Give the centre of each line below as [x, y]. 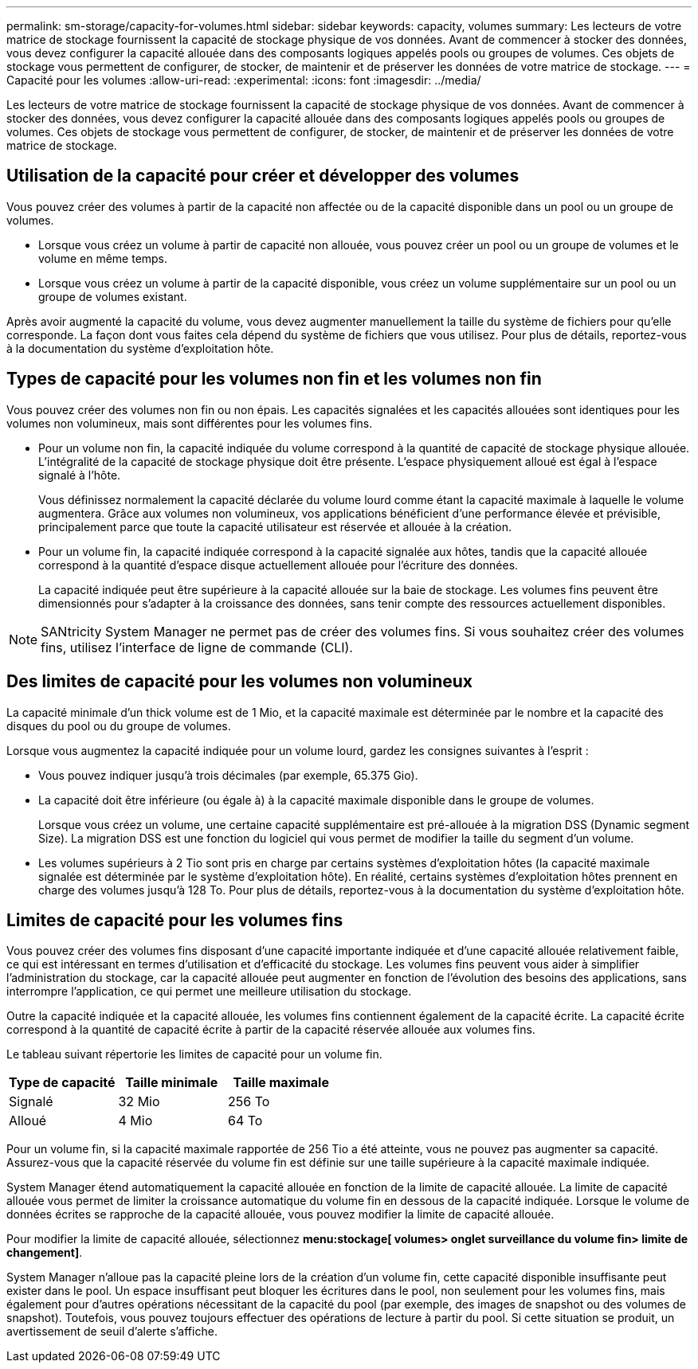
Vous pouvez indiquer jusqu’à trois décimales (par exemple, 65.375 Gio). [228, 775]
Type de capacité [62, 1083]
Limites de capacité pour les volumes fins [175, 920]
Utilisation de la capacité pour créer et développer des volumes [263, 176]
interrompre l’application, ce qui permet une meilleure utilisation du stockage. [209, 992]
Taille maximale [281, 1083]
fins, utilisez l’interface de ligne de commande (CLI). [197, 647]
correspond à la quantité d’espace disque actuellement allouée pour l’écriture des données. [278, 565]
